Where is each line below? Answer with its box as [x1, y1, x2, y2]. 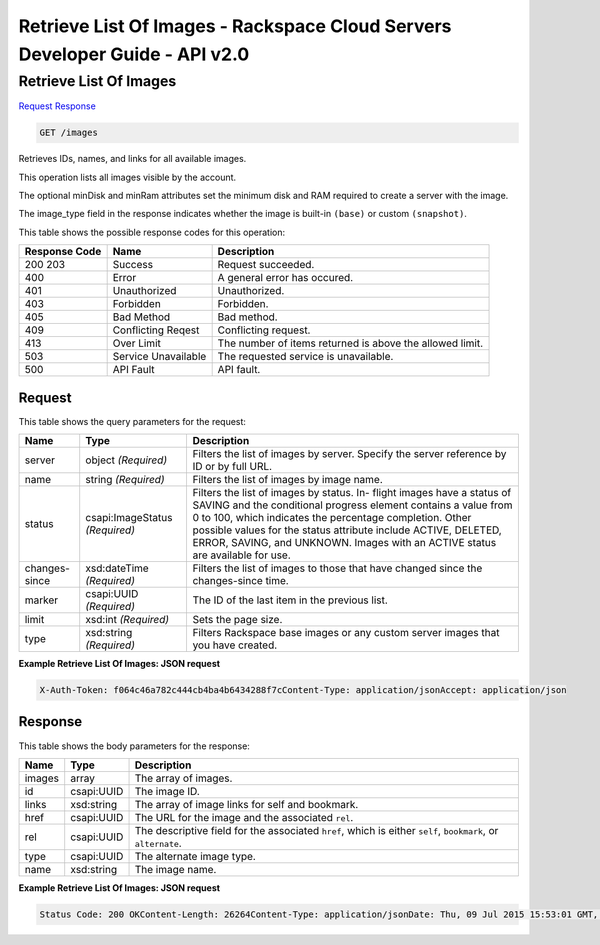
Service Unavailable [112, 350, 207, 364]
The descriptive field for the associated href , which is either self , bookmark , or [134, 823, 499, 837]
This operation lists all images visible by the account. [18, 171, 237, 183]
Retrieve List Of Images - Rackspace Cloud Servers [18, 15, 452, 37]
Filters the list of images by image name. [192, 473, 384, 487]
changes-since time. [192, 574, 289, 588]
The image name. [134, 862, 217, 876]
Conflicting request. [217, 323, 311, 337]
